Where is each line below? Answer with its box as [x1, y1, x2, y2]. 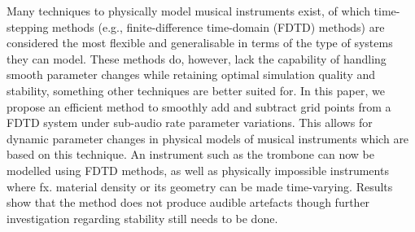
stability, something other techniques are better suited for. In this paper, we [7, 81, 385, 98]
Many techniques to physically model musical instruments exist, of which [7, 2, 370, 19]
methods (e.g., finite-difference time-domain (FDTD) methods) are [52, 18, 385, 35]
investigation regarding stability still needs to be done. [7, 209, 278, 226]
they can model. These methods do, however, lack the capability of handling [7, 50, 387, 67]
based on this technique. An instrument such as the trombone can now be [7, 146, 374, 163]
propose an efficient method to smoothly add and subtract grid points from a [7, 98, 391, 115]
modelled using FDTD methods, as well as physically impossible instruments [7, 161, 389, 178]
